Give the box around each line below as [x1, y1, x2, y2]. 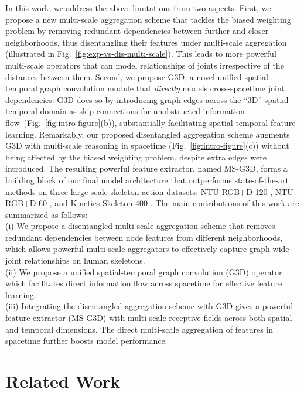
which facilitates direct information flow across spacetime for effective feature [5, 277, 282, 289]
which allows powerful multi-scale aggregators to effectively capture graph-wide [5, 242, 289, 255]
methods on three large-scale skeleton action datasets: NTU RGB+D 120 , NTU [5, 185, 293, 197]
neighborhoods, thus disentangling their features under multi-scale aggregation [5, 36, 287, 48]
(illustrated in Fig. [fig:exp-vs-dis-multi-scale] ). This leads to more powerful [5, 47, 276, 60]
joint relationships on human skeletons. [5, 254, 145, 266]
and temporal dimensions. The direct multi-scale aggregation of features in [5, 323, 274, 335]
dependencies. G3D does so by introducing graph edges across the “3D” [5, 93, 262, 105]
